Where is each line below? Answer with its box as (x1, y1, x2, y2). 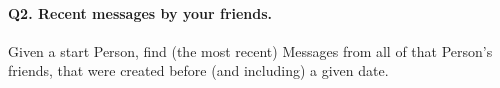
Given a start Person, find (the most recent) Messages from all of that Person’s (8, 40, 493, 61)
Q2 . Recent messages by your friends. (8, 2, 273, 23)
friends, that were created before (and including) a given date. (8, 60, 389, 81)
